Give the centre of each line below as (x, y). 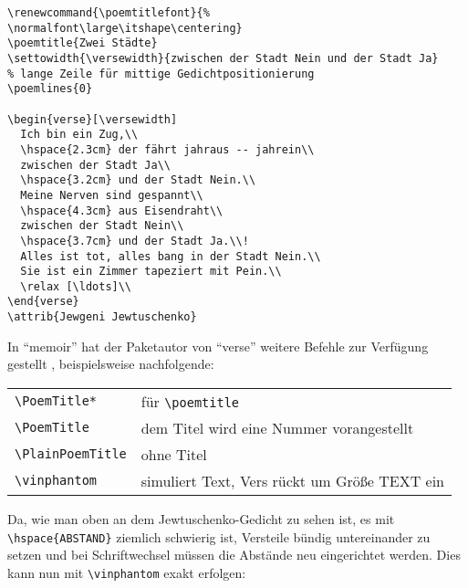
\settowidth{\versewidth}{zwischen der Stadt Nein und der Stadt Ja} (223, 58)
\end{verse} (43, 302)
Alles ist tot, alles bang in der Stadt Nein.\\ (171, 256)
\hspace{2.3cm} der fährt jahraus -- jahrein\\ (167, 149)
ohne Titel (174, 454)
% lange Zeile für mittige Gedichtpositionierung (161, 73)
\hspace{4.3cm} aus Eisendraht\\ (122, 210)
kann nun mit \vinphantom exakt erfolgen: (127, 572)
